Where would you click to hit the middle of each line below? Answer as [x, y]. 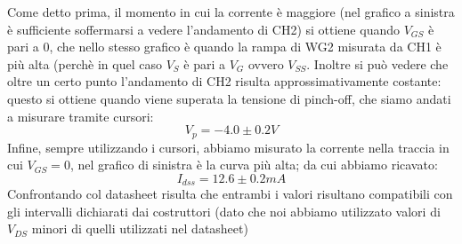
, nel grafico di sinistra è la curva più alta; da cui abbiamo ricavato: [254, 165]
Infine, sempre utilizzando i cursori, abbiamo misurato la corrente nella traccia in [228, 147]
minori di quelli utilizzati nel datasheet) [140, 228]
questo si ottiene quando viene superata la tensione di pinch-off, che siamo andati [229, 98]
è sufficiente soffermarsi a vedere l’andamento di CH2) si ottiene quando [203, 29]
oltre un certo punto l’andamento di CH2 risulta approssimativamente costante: [224, 81]
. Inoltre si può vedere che [377, 63]
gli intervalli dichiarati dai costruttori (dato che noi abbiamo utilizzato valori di [224, 211]
